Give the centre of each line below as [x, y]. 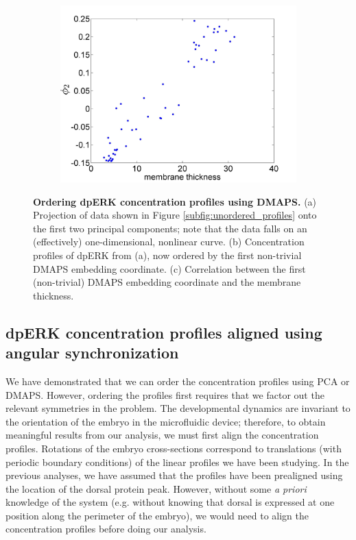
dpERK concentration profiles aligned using [164, 332]
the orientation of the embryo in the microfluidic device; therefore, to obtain [166, 421]
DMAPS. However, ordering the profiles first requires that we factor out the [165, 394]
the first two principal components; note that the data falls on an [170, 228]
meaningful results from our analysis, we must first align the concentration [162, 435]
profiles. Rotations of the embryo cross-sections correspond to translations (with [174, 448]
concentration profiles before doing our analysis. [106, 529]
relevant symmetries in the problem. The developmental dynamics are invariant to [178, 408]
